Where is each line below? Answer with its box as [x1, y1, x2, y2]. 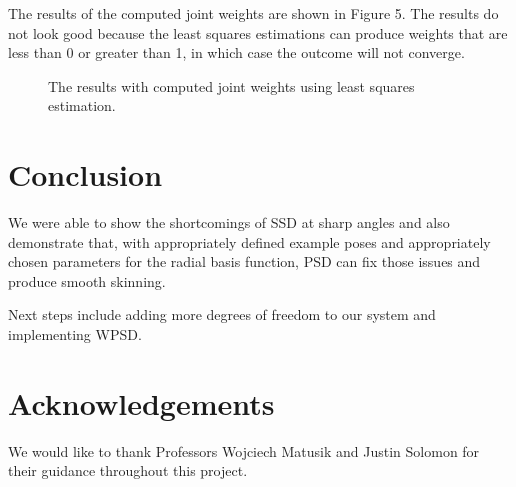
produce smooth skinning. [8, 270, 166, 291]
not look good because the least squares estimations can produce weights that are [8, 22, 508, 43]
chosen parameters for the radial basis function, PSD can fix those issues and [8, 251, 481, 272]
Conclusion [8, 154, 163, 195]
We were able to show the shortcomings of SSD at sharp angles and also [8, 212, 450, 233]
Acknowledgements [8, 382, 275, 423]
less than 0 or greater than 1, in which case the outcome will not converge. [8, 42, 465, 63]
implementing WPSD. [8, 324, 142, 345]
